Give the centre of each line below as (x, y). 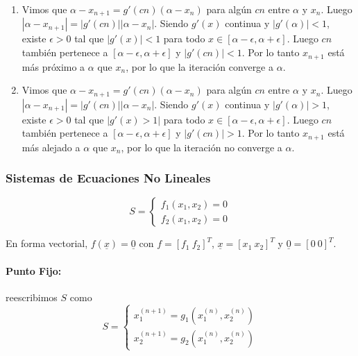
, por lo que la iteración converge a (199, 66)
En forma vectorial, (47, 243)
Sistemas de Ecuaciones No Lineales (108, 178)
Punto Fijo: (34, 270)
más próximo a (53, 66)
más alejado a (51, 147)
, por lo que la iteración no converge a (202, 147)
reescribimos (32, 297)
